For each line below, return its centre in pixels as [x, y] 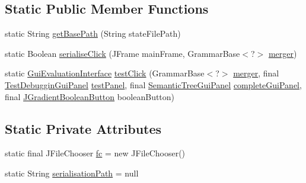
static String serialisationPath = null [72, 173]
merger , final [256, 73]
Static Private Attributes [83, 128]
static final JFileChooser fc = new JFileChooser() [95, 153]
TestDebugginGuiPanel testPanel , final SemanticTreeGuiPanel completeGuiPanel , [153, 84]
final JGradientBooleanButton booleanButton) [90, 96]
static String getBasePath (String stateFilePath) [93, 33]
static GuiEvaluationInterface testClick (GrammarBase [105, 73]
